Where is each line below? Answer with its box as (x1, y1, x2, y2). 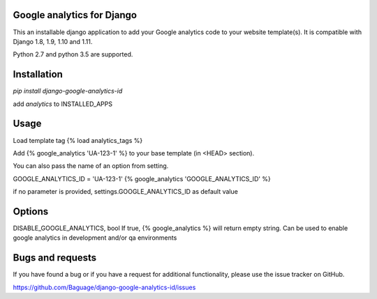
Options (13, 206, 49, 217)
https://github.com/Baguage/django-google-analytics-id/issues (13, 283, 196, 291)
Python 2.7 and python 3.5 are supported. (13, 50, 133, 59)
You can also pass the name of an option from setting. (13, 162, 169, 170)
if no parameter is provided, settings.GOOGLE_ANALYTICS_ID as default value (13, 187, 239, 196)
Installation (13, 68, 63, 80)
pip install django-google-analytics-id (13, 87, 123, 95)
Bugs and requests (13, 252, 97, 264)
